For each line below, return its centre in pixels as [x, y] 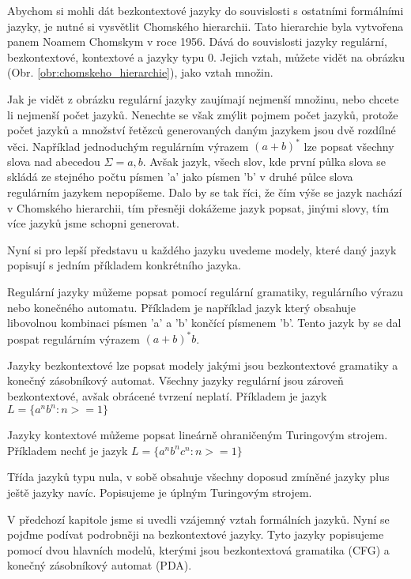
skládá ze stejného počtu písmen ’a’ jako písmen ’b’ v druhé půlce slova [180, 177]
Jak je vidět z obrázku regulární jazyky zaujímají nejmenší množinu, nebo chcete [203, 98]
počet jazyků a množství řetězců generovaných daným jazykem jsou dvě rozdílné [202, 130]
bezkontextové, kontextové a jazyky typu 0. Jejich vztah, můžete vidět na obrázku [206, 56]
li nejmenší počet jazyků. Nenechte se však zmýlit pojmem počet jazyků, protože [203, 114]
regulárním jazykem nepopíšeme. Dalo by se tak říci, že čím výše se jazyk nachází [205, 192]
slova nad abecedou [54, 161]
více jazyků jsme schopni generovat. [93, 223]
